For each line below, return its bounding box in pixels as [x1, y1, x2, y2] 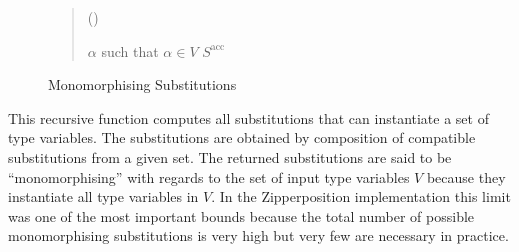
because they [426, 166, 506, 187]
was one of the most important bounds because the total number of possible [8, 205, 475, 226]
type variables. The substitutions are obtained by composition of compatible [8, 127, 476, 148]
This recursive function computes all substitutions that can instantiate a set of [8, 107, 489, 128]
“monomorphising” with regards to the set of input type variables [8, 166, 410, 187]
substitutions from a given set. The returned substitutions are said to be [8, 146, 452, 167]
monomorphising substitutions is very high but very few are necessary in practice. [8, 225, 509, 246]
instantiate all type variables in [8, 186, 199, 207]
